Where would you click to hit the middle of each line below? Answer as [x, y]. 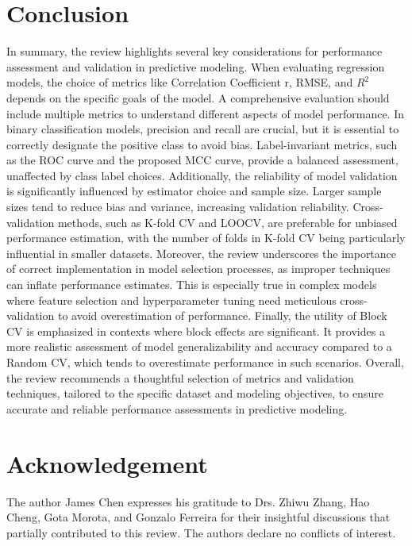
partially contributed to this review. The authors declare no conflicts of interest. [201, 532]
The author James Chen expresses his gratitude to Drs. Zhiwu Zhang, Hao [188, 501]
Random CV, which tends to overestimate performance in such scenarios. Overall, [205, 362]
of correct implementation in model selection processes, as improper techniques [198, 269]
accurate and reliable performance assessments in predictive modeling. [177, 408]
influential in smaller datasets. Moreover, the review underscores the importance [202, 253]
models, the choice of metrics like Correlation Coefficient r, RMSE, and [180, 82]
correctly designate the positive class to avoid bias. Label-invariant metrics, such [202, 144]
